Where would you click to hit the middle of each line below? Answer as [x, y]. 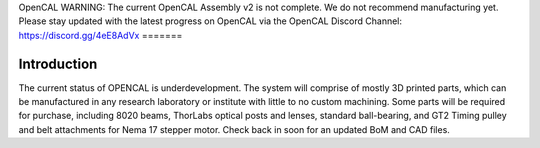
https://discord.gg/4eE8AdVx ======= [100, 35]
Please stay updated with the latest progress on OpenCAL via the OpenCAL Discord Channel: [210, 21]
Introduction [58, 63]
